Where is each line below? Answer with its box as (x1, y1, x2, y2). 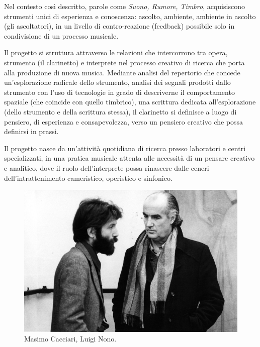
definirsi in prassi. (4, 126, 59, 137)
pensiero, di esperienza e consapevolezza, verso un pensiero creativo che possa (4, 116, 243, 127)
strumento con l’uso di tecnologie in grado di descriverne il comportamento (4, 86, 235, 97)
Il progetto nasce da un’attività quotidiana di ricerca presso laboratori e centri (4, 143, 246, 153)
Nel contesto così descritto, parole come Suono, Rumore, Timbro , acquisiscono (4, 1, 245, 11)
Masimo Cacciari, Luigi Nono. (24, 333, 117, 344)
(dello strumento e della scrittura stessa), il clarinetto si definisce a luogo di (4, 106, 237, 117)
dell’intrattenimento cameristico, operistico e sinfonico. (4, 172, 172, 183)
